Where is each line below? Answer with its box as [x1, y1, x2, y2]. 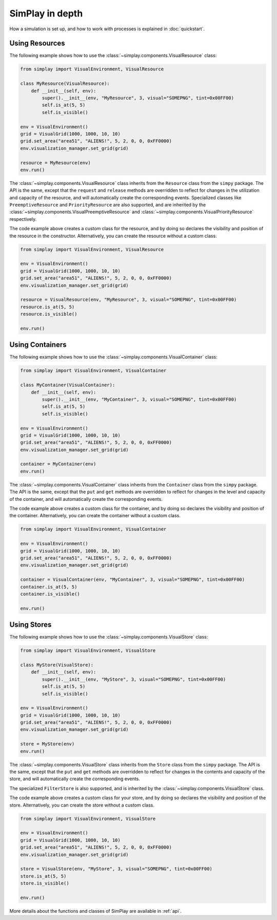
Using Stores [9, 621, 52, 629]
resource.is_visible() [20, 311, 77, 317]
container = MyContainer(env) [20, 461, 96, 467]
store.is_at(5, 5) [20, 873, 67, 879]
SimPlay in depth [9, 8, 83, 19]
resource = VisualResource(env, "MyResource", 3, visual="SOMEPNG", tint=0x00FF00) [20, 297, 237, 303]
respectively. [9, 216, 37, 222]
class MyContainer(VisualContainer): [20, 382, 115, 388]
